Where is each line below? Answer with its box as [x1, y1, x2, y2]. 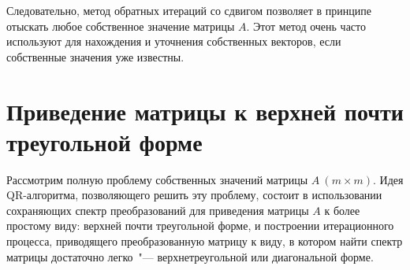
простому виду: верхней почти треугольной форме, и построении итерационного [6, 217, 394, 234]
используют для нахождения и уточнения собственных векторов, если [6, 33, 341, 50]
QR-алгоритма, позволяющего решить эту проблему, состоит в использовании [6, 187, 382, 203]
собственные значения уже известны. [6, 48, 184, 65]
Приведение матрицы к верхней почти [6, 94, 404, 127]
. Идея [373, 171, 404, 187]
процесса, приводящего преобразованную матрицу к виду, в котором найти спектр [6, 233, 403, 250]
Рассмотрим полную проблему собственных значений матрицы [6, 171, 308, 187]
